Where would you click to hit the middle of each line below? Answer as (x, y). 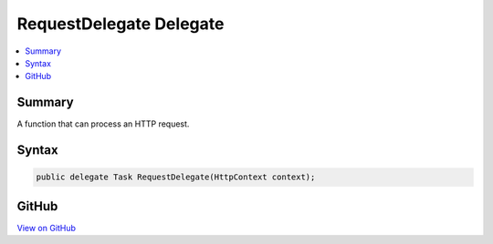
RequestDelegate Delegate (121, 24)
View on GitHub (47, 228)
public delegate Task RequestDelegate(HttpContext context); (176, 177)
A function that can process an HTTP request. (103, 124)
